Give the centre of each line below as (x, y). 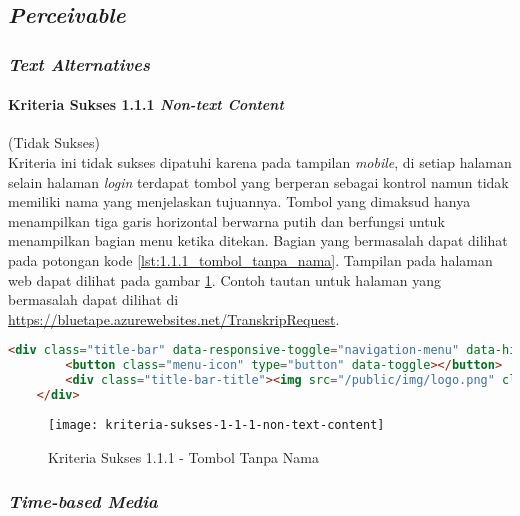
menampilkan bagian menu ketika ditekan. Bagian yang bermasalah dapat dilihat (258, 240)
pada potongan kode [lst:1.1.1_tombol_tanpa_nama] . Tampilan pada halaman (250, 259)
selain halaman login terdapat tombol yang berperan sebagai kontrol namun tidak (258, 181)
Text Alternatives (79, 63)
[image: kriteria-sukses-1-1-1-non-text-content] (216, 424)
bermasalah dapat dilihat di (93, 299)
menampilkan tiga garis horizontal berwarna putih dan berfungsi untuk (226, 220)
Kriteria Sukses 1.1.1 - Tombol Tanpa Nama (183, 456)
